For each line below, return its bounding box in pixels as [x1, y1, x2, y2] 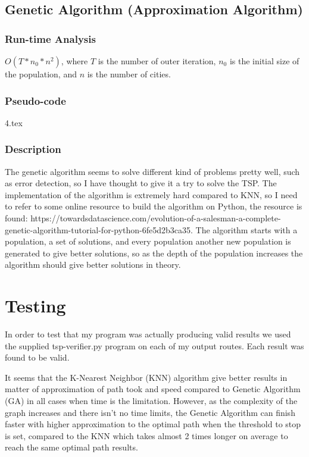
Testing [5, 293, 66, 318]
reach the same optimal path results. [5, 441, 138, 453]
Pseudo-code [5, 93, 66, 108]
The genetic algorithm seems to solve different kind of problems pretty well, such [5, 165, 300, 177]
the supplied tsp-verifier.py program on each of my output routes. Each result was [5, 339, 304, 352]
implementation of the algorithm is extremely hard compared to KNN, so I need [5, 188, 298, 201]
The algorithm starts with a [195, 223, 298, 236]
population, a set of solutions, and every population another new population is [5, 235, 291, 248]
